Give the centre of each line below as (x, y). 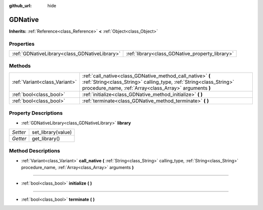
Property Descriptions (36, 113)
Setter (19, 132)
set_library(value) (52, 132)
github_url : (20, 6)
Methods (20, 66)
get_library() (46, 138)
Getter (19, 138)
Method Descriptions (35, 151)
